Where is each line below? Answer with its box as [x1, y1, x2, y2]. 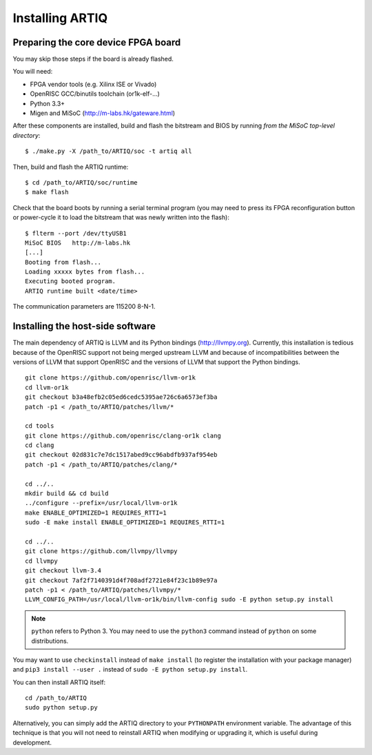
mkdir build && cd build [25, 490, 109, 497]
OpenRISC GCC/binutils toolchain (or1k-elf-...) [30, 90, 160, 98]
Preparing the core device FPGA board [12, 37, 181, 48]
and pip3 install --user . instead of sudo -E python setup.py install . [12, 665, 248, 674]
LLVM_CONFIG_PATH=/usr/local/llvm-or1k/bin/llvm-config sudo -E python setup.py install [25, 596, 334, 603]
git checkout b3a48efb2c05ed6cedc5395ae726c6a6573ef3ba [25, 393, 218, 401]
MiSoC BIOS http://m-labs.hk [25, 238, 131, 247]
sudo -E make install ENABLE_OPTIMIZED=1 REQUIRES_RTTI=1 [25, 519, 225, 526]
